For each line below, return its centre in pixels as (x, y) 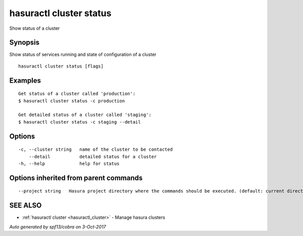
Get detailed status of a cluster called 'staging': (85, 115)
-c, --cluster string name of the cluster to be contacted (95, 150)
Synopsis (24, 43)
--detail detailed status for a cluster (93, 157)
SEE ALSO (26, 205)
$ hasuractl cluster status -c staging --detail (80, 122)
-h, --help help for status (69, 164)
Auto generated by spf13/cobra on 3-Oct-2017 (58, 226)
